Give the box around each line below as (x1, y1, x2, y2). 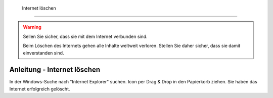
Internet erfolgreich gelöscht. (9, 86, 70, 92)
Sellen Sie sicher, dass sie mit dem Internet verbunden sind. (23, 33, 148, 39)
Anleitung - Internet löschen (9, 66, 101, 74)
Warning (23, 24, 41, 30)
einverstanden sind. (23, 50, 64, 56)
